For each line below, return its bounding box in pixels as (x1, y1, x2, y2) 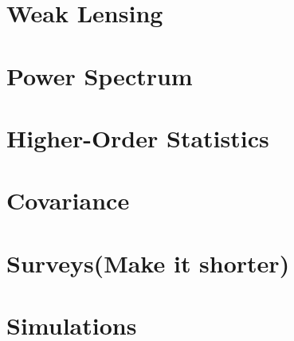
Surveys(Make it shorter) (6, 246, 290, 279)
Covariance (6, 184, 130, 217)
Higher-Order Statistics (6, 121, 269, 154)
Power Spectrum (6, 59, 193, 92)
